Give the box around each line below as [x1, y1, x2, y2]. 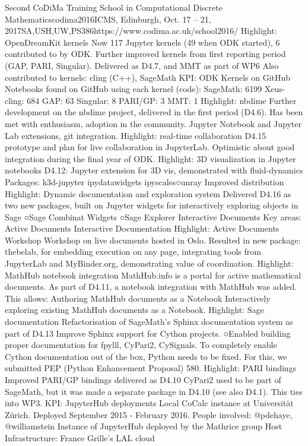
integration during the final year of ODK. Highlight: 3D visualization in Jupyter [5, 152, 296, 165]
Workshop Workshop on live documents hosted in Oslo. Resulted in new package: [5, 233, 301, 246]
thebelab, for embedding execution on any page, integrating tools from [5, 245, 261, 258]
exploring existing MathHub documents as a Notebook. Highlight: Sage [5, 303, 264, 316]
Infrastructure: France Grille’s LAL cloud [5, 431, 155, 444]
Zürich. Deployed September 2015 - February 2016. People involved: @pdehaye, [5, 408, 293, 420]
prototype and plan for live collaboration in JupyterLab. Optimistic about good [5, 141, 295, 153]
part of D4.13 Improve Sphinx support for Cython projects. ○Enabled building [5, 327, 291, 339]
